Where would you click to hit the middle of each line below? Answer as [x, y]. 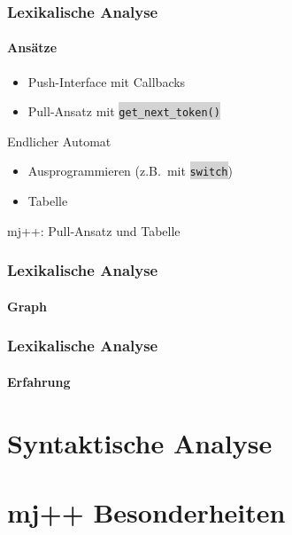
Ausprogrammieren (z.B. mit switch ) [130, 171]
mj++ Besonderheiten [146, 511]
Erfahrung [39, 381]
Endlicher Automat [59, 141]
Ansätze [32, 47]
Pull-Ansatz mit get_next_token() [124, 111]
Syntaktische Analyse [140, 442]
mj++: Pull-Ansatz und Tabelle [94, 230]
